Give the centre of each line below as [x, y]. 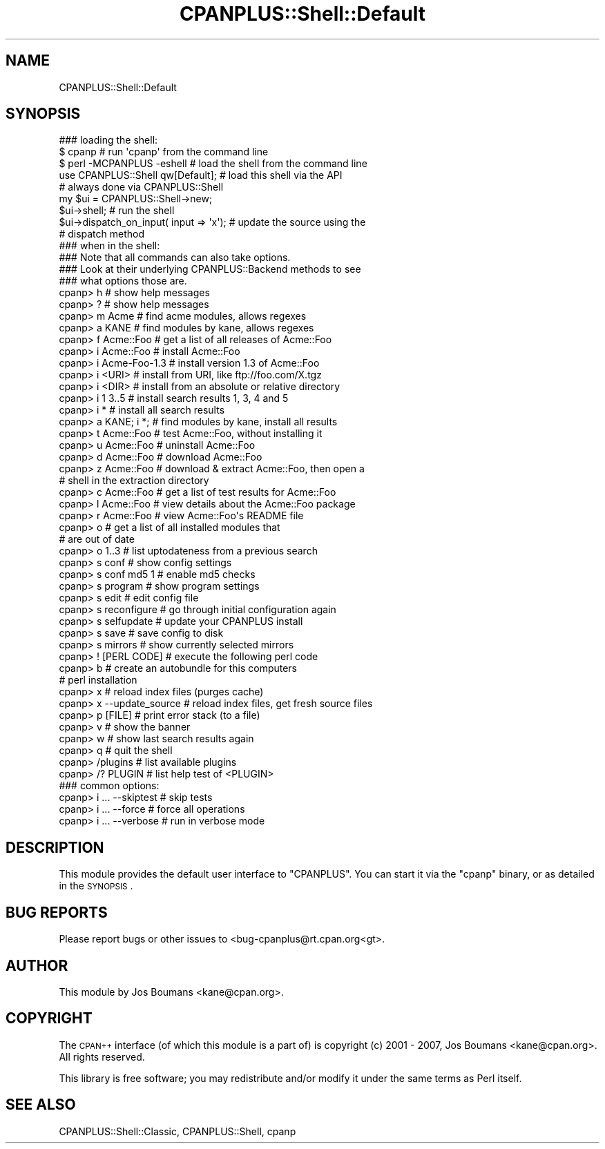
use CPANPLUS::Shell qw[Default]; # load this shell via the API [201, 175]
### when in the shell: [109, 246]
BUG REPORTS [57, 912]
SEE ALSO [41, 1105]
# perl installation [98, 680]
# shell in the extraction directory [134, 481]
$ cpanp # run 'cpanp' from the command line [164, 152]
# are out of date [97, 539]
